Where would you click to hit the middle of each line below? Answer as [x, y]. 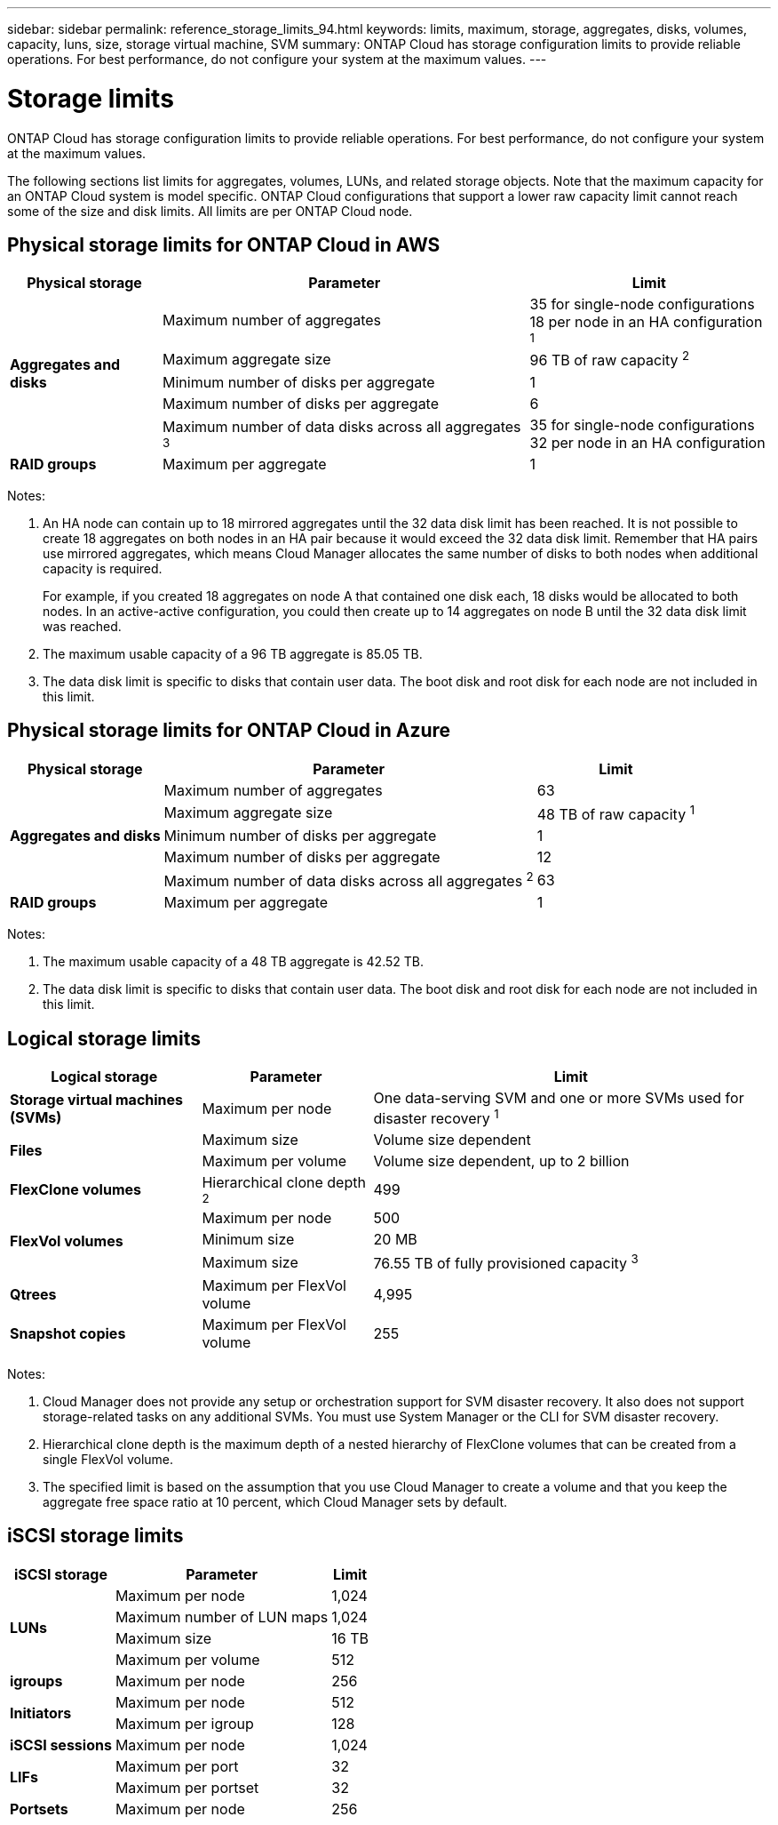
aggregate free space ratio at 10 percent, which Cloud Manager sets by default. [275, 1501]
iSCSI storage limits [95, 1536]
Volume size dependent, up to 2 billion [501, 1161]
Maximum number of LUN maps [222, 1617]
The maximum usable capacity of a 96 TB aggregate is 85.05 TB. [233, 653]
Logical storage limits [104, 1038]
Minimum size [248, 1240]
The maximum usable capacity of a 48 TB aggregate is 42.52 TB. [233, 962]
